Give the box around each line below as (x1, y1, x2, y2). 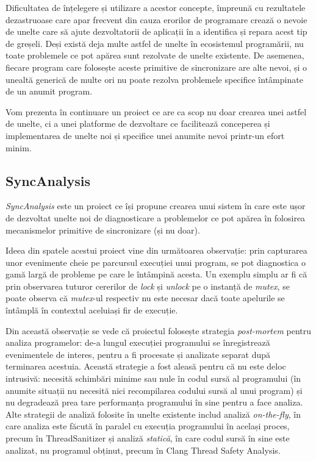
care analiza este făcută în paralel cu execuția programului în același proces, (5, 420, 290, 432)
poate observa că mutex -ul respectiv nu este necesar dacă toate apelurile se (5, 291, 285, 304)
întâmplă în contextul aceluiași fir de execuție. (5, 304, 178, 316)
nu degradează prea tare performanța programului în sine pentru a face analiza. (5, 396, 303, 409)
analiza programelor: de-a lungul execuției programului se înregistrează (5, 336, 270, 349)
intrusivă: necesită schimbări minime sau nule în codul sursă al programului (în (5, 372, 301, 385)
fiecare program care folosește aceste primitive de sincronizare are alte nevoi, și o (5, 60, 307, 73)
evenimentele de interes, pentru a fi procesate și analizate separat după (5, 348, 271, 360)
